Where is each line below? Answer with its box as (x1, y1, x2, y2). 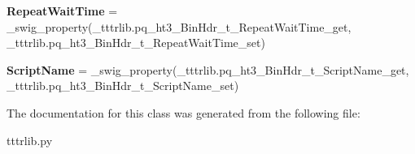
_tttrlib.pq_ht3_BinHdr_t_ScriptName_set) (7, 77, 239, 94)
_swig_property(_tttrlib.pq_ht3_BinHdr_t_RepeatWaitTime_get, (7, 18, 352, 35)
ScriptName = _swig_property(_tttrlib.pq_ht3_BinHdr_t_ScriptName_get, (7, 61, 409, 78)
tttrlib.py (7, 131, 53, 148)
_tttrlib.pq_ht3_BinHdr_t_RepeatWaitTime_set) (7, 34, 265, 51)
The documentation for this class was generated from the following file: (7, 104, 360, 121)
